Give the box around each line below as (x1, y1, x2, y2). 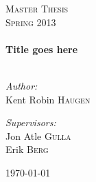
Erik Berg (5, 142, 49, 156)
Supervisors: (5, 115, 56, 130)
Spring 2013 (5, 14, 56, 29)
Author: (5, 78, 38, 92)
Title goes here (5, 41, 78, 56)
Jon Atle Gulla (5, 128, 71, 143)
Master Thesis (5, 1, 69, 15)
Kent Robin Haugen (5, 92, 91, 106)
